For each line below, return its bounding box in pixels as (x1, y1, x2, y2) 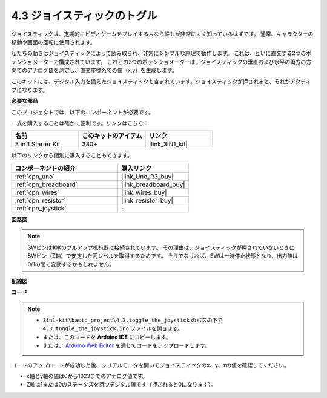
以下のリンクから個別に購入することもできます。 (11, 152, 133, 159)
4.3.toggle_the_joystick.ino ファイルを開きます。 (42, 325, 183, 332)
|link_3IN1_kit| (148, 140, 188, 148)
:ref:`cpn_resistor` (15, 196, 66, 204)
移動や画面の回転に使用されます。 (11, 38, 96, 45)
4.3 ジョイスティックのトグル (11, 9, 157, 22)
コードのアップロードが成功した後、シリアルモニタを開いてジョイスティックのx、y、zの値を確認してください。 (11, 361, 290, 368)
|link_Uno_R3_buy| (121, 172, 174, 181)
